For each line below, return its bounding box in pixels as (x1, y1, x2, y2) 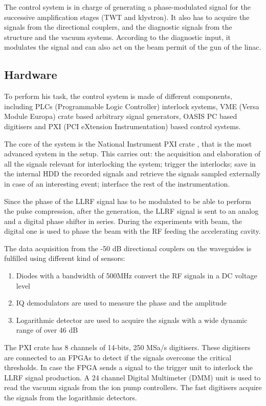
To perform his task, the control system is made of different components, (4, 91, 232, 101)
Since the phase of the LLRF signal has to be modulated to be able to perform (4, 195, 251, 206)
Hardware (4, 67, 57, 83)
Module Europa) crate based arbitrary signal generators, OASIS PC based (4, 111, 237, 121)
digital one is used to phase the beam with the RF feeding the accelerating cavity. (4, 226, 261, 236)
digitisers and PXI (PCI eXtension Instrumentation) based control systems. (4, 120, 241, 131)
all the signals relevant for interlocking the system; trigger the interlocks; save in (4, 158, 256, 169)
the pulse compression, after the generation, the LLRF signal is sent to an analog (4, 206, 259, 216)
